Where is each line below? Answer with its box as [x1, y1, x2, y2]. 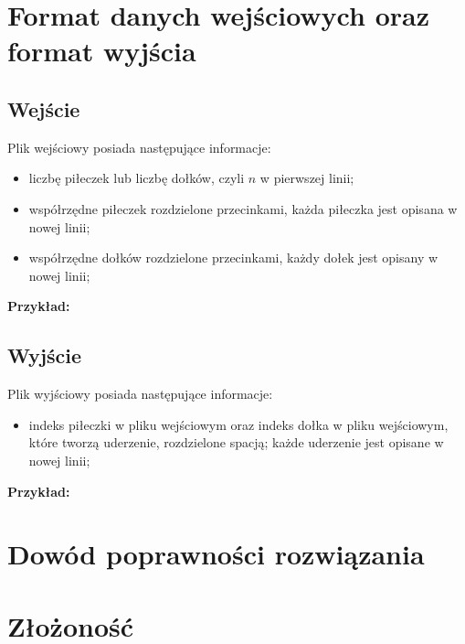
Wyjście [7, 341, 82, 370]
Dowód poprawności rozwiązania [7, 535, 425, 573]
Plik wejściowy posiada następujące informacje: [7, 137, 271, 156]
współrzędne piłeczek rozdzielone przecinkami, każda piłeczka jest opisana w [28, 199, 458, 218]
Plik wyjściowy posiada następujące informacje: [7, 384, 273, 403]
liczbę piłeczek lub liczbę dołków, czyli [28, 168, 245, 188]
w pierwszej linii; [259, 168, 354, 188]
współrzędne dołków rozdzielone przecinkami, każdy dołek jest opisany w [28, 248, 439, 267]
